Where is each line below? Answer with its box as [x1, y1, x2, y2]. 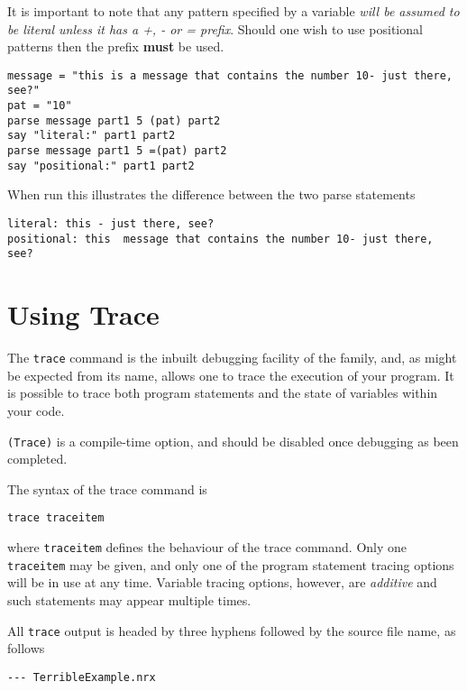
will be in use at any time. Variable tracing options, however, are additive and [7, 573, 437, 592]
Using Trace [7, 296, 160, 333]
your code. [7, 401, 65, 419]
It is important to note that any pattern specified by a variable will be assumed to [7, 2, 460, 20]
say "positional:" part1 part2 [7, 159, 195, 172]
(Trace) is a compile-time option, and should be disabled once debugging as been [7, 431, 459, 450]
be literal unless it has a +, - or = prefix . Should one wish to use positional [7, 19, 423, 38]
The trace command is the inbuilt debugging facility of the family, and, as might [7, 348, 457, 367]
